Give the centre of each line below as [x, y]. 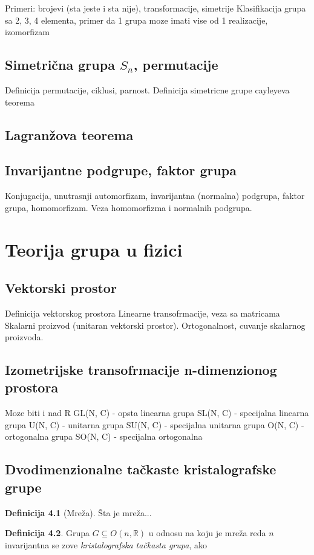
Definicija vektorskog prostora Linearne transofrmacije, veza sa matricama [142, 313]
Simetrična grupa [60, 65]
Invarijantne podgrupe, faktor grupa [121, 170]
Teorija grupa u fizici [94, 249]
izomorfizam [27, 32]
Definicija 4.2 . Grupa [47, 533]
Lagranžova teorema [69, 134]
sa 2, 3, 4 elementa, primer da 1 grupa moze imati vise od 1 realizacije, [136, 20]
